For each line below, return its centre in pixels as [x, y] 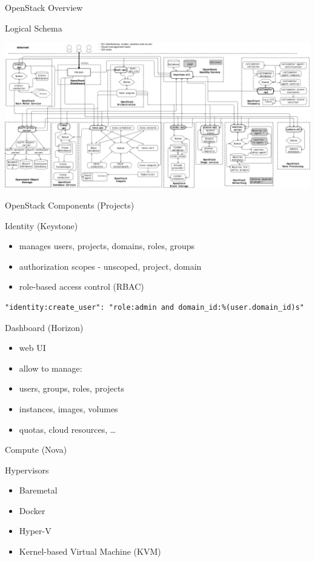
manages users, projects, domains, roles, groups [107, 246]
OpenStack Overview [44, 7]
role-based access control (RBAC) [81, 286]
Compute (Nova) [36, 450]
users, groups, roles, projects [72, 388]
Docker [32, 510]
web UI [32, 348]
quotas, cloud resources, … [68, 429]
